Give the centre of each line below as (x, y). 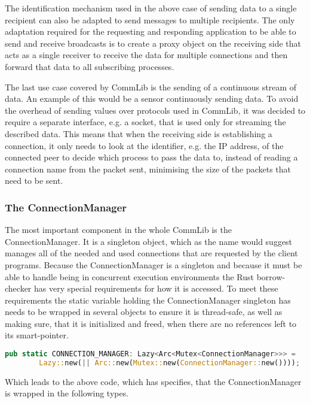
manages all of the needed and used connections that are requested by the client (151, 253)
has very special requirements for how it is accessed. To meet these (156, 288)
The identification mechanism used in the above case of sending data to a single (151, 8)
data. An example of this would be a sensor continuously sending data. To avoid (152, 99)
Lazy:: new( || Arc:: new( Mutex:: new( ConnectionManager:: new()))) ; (170, 363)
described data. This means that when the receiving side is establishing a (139, 133)
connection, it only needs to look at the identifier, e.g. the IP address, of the (144, 145)
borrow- (271, 276)
